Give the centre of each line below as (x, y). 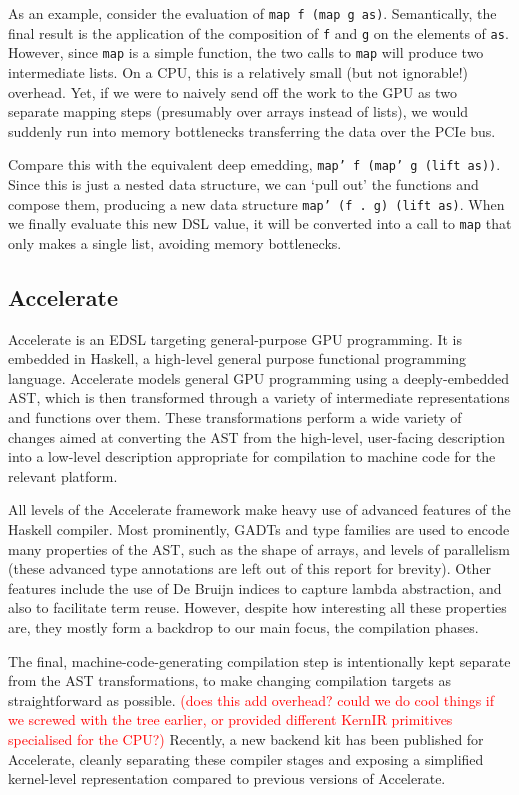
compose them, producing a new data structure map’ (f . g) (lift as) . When (256, 203)
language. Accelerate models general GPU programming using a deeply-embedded (259, 377)
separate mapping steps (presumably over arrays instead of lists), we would (238, 111)
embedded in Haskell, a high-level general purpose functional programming (237, 358)
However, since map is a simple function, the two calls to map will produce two (246, 52)
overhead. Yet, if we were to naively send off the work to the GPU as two (232, 91)
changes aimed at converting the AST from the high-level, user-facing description (256, 436)
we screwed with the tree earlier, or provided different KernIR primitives (230, 719)
